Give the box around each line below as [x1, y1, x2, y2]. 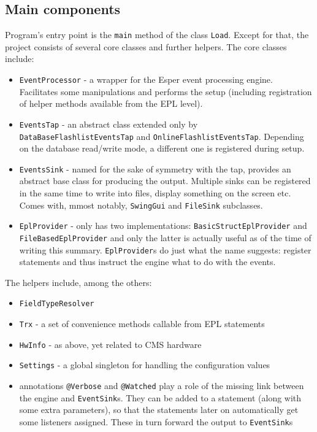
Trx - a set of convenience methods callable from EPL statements [19, 317, 265, 330]
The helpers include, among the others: [5, 276, 152, 288]
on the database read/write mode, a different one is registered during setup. [19, 142, 305, 155]
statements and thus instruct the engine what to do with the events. [19, 255, 276, 268]
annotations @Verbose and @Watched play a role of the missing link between [19, 379, 304, 392]
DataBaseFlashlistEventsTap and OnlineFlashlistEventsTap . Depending [19, 129, 304, 142]
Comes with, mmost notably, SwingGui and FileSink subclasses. [19, 198, 263, 211]
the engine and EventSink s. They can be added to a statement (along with [19, 391, 302, 404]
